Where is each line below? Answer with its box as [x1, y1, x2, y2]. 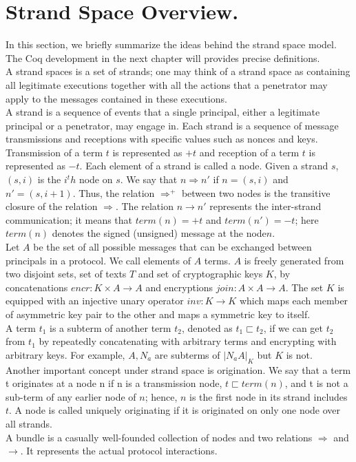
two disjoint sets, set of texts [6, 266, 127, 281]
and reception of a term [199, 145, 300, 159]
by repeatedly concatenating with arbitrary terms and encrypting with [39, 334, 337, 348]
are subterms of [154, 347, 220, 361]
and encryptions [145, 280, 213, 294]
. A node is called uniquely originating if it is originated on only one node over [9, 403, 341, 417]
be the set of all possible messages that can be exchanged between [33, 240, 312, 254]
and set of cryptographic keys [138, 266, 263, 281]
